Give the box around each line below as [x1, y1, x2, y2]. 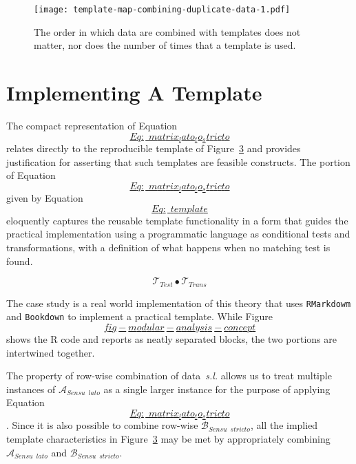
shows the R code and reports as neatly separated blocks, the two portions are [6, 331, 337, 346]
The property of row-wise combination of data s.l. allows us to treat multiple [6, 368, 332, 383]
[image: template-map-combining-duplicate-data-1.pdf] [34, 5, 291, 14]
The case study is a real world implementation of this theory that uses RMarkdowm [6, 295, 351, 310]
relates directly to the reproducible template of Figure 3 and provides [6, 141, 301, 156]
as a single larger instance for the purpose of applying [103, 381, 331, 396]
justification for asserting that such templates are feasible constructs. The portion [6, 154, 350, 169]
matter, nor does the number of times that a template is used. [34, 38, 296, 52]
